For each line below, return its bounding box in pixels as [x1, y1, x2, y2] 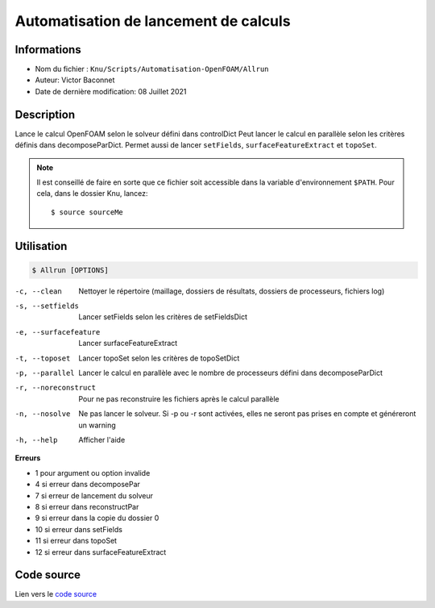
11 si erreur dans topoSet [35, 536, 117, 546]
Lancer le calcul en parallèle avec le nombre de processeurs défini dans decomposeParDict [78, 368, 383, 378]
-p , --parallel [14, 369, 76, 378]
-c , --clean [14, 286, 62, 296]
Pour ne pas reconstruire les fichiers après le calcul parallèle [78, 394, 280, 403]
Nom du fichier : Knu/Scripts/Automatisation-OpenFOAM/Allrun [35, 65, 269, 74]
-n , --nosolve [14, 410, 71, 419]
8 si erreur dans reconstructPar [35, 502, 139, 511]
